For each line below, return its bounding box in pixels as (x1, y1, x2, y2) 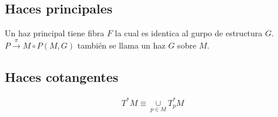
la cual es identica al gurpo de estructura (115, 27, 263, 39)
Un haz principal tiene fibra (5, 27, 105, 39)
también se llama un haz (77, 39, 166, 51)
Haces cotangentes (5, 67, 119, 85)
